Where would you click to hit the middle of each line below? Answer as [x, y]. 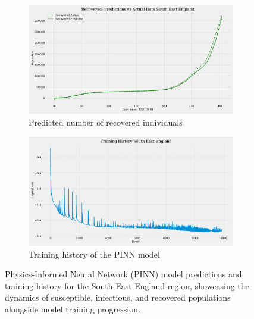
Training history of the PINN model [94, 254]
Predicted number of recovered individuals [106, 122]
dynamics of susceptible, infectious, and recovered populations [118, 297]
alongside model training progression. [73, 309]
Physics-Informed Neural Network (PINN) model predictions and [123, 274]
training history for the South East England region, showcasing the [127, 285]
